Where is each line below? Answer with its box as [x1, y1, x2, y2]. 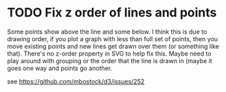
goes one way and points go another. [7, 64, 113, 72]
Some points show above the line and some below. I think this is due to [7, 27, 207, 36]
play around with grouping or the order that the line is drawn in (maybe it [7, 56, 213, 65]
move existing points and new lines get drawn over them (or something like [7, 42, 220, 50]
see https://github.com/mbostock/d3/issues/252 [7, 77, 145, 85]
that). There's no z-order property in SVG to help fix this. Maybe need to [7, 49, 212, 58]
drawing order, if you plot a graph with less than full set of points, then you [7, 34, 218, 43]
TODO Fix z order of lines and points [7, 5, 217, 21]
